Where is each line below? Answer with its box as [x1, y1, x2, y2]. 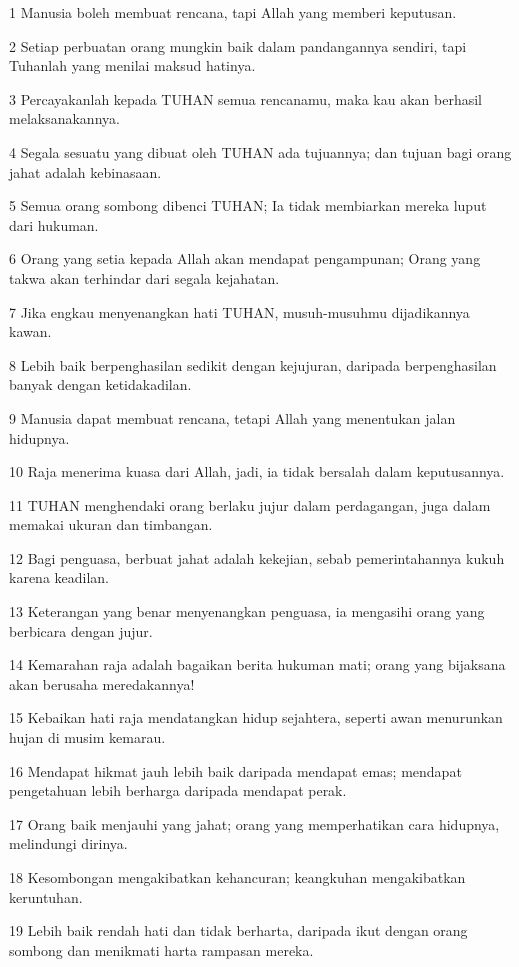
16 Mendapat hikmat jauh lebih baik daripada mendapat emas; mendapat [9, 760, 462, 781]
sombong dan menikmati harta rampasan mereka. [9, 939, 314, 960]
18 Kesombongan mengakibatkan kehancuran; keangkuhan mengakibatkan [9, 867, 466, 887]
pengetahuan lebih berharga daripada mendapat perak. [9, 780, 347, 801]
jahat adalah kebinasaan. [9, 161, 162, 182]
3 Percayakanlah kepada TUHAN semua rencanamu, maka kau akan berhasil [9, 88, 482, 109]
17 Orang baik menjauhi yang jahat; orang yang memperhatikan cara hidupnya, [9, 813, 500, 834]
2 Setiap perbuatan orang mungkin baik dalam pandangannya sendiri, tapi [9, 35, 467, 56]
